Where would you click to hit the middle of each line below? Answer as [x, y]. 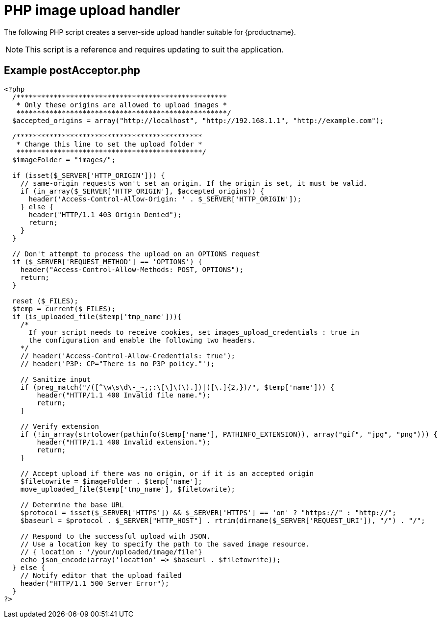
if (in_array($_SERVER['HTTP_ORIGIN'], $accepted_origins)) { [142, 191]
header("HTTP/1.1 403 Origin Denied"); [105, 214]
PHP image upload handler [92, 10]
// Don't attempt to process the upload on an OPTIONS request [136, 254]
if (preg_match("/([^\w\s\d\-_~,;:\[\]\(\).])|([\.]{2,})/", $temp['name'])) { [177, 387]
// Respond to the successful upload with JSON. [115, 536]
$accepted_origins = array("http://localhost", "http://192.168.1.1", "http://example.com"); [198, 120]
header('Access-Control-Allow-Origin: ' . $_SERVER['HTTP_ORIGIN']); [165, 199]
